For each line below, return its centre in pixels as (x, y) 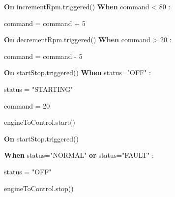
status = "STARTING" (39, 89)
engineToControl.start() (40, 122)
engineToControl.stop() (39, 188)
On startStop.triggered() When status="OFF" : (77, 72)
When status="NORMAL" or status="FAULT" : (79, 155)
